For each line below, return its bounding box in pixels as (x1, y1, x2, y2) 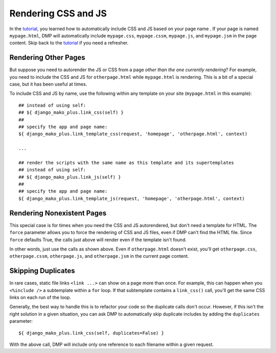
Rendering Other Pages (9, 53, 85, 62)
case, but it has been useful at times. (9, 81, 87, 87)
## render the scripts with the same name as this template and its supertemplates (18, 159, 235, 165)
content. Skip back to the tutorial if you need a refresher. (9, 40, 129, 46)
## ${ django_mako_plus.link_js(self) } (18, 174, 121, 180)
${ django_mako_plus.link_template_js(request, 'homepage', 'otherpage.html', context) (18, 195, 245, 201)
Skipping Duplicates (9, 266, 75, 275)
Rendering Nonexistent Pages (9, 209, 107, 217)
